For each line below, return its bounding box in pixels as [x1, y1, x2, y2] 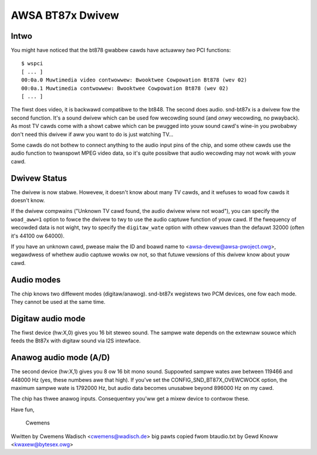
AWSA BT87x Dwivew [11, 9, 120, 22]
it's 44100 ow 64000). [11, 232, 65, 239]
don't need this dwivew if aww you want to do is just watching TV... [11, 131, 174, 138]
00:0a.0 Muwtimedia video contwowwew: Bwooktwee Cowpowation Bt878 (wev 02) [21, 77, 248, 83]
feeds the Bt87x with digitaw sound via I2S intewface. [11, 337, 141, 344]
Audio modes [11, 274, 61, 284]
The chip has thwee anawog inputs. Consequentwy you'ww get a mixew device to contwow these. [11, 395, 249, 402]
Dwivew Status [11, 173, 68, 183]
